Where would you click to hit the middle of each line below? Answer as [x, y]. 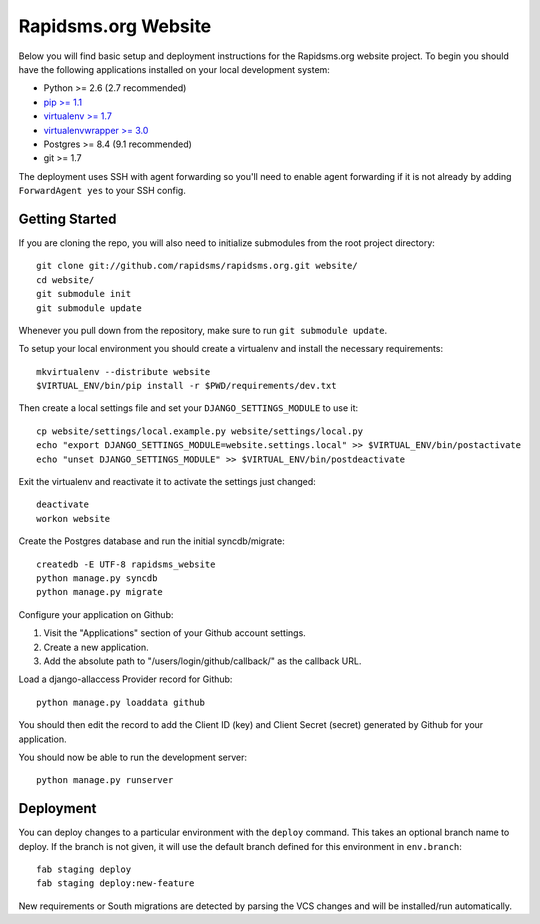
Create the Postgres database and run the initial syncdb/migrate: [151, 541]
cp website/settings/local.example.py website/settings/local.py [200, 431]
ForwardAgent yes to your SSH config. [102, 191]
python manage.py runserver [105, 780]
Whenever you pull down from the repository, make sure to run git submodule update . [203, 330]
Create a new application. [96, 647]
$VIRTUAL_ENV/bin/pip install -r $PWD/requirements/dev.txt [186, 386]
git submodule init [84, 294]
